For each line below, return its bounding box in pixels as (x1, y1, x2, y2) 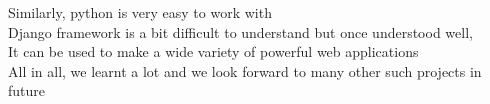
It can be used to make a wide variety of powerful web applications (8, 41, 419, 62)
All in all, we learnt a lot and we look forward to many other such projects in (8, 60, 482, 81)
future (8, 80, 46, 101)
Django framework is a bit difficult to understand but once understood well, (8, 21, 473, 42)
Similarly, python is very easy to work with (8, 2, 272, 22)
